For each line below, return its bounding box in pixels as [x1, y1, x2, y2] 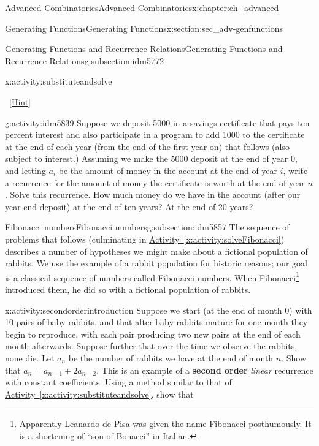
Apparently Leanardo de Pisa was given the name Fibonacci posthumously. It [19, 417, 312, 430]
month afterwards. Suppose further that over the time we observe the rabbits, [5, 339, 298, 352]
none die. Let [5, 351, 55, 364]
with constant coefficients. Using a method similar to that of [5, 376, 232, 388]
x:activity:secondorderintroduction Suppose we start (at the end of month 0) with [5, 303, 312, 316]
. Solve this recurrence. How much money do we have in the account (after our [5, 188, 301, 201]
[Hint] [9, 95, 31, 108]
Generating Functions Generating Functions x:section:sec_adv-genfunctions [5, 21, 283, 34]
